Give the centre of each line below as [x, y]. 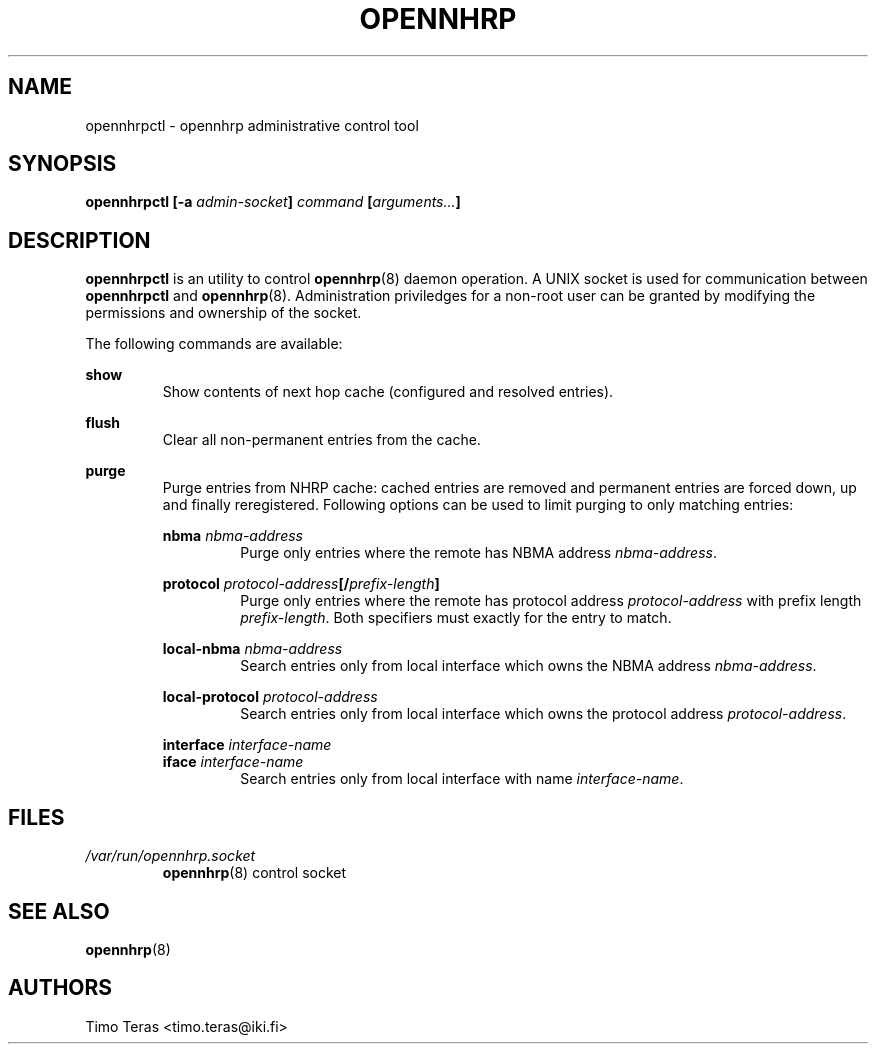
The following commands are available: [214, 344]
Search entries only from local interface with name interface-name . [462, 779]
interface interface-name [247, 745]
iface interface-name [233, 762]
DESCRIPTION [79, 240]
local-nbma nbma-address [252, 649]
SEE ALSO [59, 911]
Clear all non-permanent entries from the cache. [321, 440]
